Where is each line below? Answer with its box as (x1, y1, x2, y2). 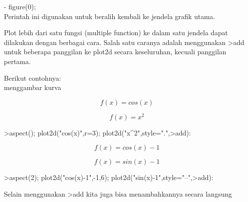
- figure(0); (4, 1, 36, 11)
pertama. (4, 56, 31, 66)
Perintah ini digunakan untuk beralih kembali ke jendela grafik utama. (4, 11, 215, 21)
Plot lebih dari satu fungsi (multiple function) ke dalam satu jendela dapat (4, 27, 228, 38)
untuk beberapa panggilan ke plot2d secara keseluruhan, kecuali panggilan (4, 46, 227, 57)
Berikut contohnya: (4, 72, 61, 83)
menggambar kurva (4, 82, 62, 92)
